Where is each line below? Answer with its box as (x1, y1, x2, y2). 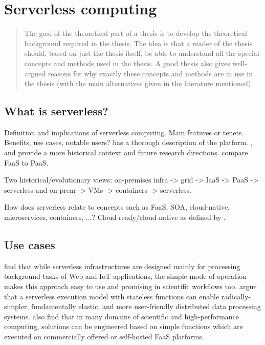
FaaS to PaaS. (4, 157, 49, 168)
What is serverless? (4, 103, 108, 119)
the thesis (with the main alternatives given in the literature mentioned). (24, 78, 253, 89)
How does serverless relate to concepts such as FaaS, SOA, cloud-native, (4, 201, 230, 212)
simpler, (4, 301, 29, 312)
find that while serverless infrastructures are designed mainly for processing (4, 260, 240, 271)
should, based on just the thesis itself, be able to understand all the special (24, 48, 259, 58)
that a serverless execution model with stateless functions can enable (4, 291, 219, 301)
